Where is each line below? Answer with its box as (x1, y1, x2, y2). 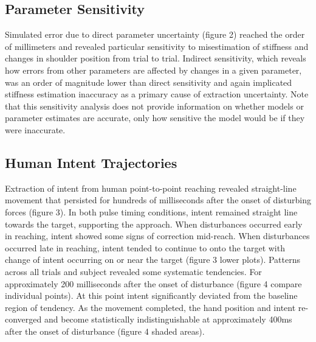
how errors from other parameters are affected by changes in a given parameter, (5, 63, 302, 76)
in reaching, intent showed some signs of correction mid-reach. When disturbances (5, 229, 310, 242)
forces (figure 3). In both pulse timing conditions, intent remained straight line (5, 205, 298, 218)
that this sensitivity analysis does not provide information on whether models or (5, 99, 304, 112)
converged (5, 313, 42, 326)
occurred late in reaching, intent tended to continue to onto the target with (5, 241, 285, 254)
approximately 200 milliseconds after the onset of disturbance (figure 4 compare (5, 277, 302, 290)
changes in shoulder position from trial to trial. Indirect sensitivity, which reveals (5, 52, 306, 65)
